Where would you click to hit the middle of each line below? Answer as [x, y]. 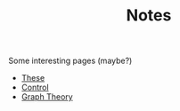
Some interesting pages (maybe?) [70, 61]
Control [35, 87]
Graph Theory [47, 97]
